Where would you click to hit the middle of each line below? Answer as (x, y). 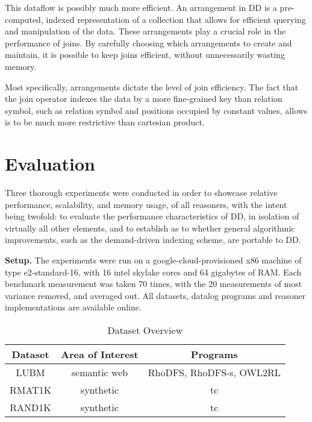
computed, (24, 19)
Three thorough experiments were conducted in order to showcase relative (141, 193)
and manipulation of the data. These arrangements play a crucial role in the (145, 31)
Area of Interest (100, 354)
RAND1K (30, 407)
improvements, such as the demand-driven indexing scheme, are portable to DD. (153, 240)
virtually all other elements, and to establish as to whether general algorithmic (150, 228)
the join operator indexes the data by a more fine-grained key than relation (144, 99)
